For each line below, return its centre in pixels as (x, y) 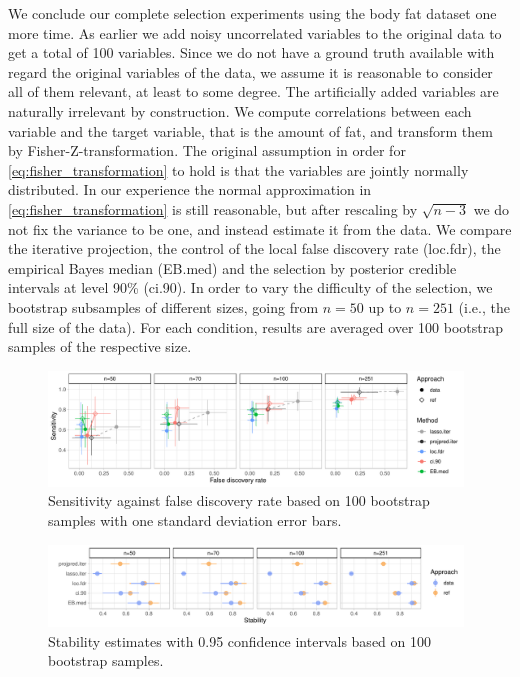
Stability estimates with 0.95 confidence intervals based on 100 (239, 640)
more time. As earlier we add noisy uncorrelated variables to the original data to (255, 32)
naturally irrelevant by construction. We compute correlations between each (240, 110)
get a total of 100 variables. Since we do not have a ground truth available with (251, 52)
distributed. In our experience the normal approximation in (190, 189)
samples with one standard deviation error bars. (195, 519)
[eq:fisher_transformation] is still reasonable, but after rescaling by (213, 208)
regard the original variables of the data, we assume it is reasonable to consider (250, 71)
